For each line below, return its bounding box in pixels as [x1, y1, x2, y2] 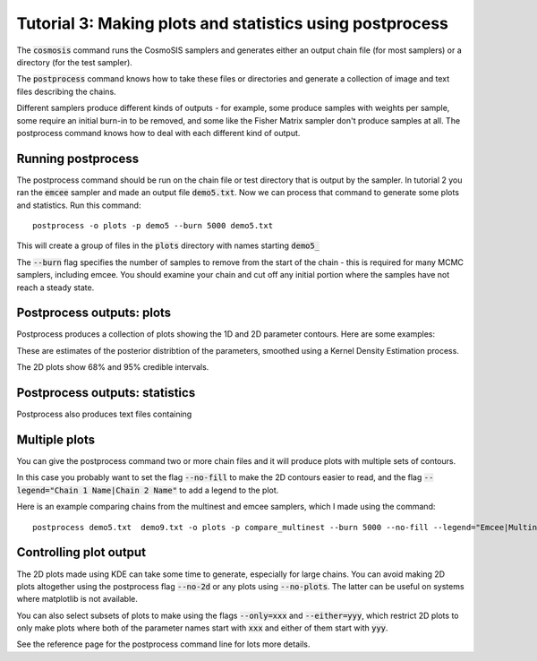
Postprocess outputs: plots [16, 305, 172, 321]
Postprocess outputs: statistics [16, 385, 196, 400]
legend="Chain [16, 485, 79, 495]
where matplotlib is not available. [16, 594, 138, 605]
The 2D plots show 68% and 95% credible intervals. [16, 362, 209, 373]
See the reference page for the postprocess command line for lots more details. [16, 639, 311, 649]
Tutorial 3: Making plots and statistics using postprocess [16, 13, 449, 33]
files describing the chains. [16, 86, 116, 97]
